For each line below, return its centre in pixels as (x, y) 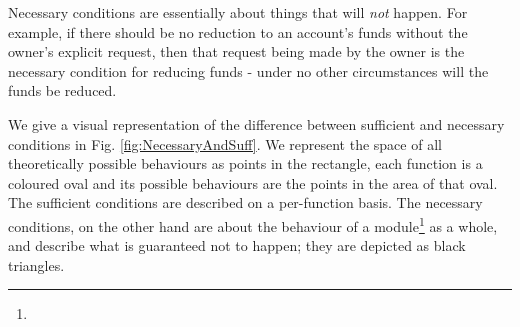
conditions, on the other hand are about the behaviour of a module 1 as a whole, (253, 224)
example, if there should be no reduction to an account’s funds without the (238, 31)
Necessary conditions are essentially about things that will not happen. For (238, 12)
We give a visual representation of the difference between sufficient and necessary (256, 123)
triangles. (36, 264)
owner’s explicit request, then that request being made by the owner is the (236, 51)
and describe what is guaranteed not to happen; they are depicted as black (237, 245)
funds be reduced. (62, 90)
